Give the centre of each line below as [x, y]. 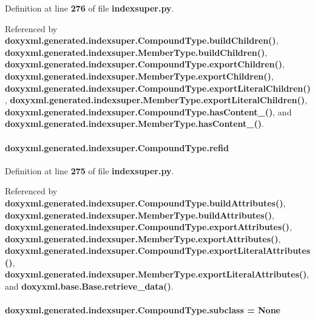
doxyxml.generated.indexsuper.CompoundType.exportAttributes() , [148, 227]
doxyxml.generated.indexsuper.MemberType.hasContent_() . [134, 124]
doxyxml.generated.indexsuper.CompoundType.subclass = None [143, 310]
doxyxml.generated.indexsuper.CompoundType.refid [117, 147]
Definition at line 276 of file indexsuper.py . [90, 8]
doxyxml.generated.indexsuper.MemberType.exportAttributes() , [143, 238]
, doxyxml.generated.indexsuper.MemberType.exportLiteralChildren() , [156, 100]
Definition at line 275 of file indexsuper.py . [90, 170]
